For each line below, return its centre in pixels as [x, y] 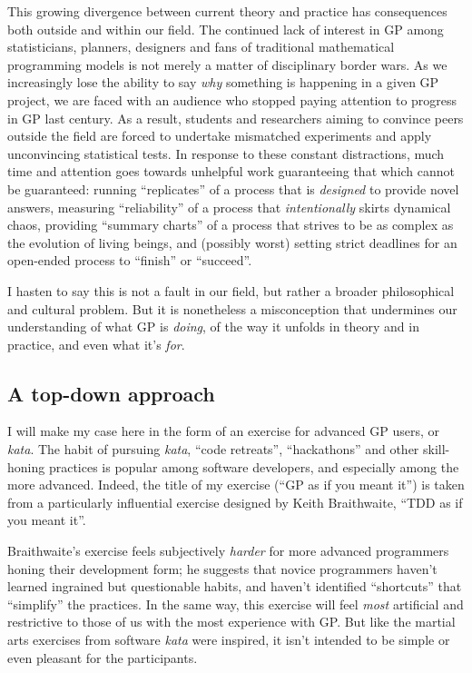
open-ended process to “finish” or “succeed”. [130, 260]
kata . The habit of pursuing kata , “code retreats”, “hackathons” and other [213, 449]
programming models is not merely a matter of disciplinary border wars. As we [227, 64]
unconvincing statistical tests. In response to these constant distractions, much [226, 153]
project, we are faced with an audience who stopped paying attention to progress [232, 99]
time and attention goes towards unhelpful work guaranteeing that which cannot [231, 171]
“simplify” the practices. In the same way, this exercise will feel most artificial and [236, 604]
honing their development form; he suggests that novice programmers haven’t [222, 568]
